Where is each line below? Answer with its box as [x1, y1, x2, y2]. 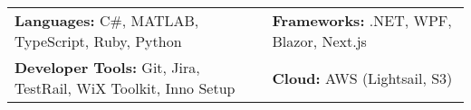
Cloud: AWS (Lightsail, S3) [272, 67, 453, 88]
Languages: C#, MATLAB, [14, 10, 199, 31]
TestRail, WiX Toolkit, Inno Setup [14, 78, 235, 98]
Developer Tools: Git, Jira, [14, 57, 200, 78]
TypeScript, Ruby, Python [14, 31, 182, 51]
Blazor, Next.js [272, 31, 367, 51]
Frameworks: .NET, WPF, [272, 10, 452, 31]
